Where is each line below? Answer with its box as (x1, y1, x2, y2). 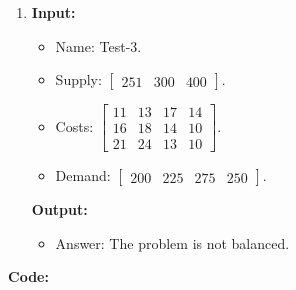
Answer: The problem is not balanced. (55, 232, 290, 253)
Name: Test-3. (55, 35, 142, 56)
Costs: (55, 115, 94, 136)
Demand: (55, 165, 111, 186)
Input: (31, 2, 76, 22)
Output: (31, 199, 88, 220)
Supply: (55, 69, 102, 90)
